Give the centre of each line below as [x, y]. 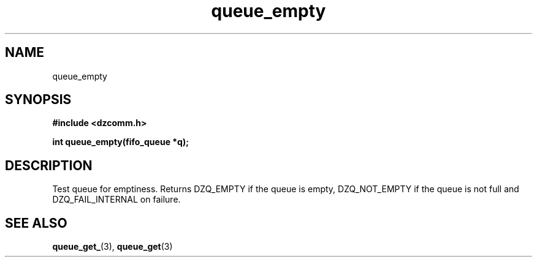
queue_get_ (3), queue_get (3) [112, 247]
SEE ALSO [36, 223]
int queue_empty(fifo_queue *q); [121, 142]
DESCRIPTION [49, 165]
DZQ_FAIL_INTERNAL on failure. [116, 200]
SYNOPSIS [38, 100]
